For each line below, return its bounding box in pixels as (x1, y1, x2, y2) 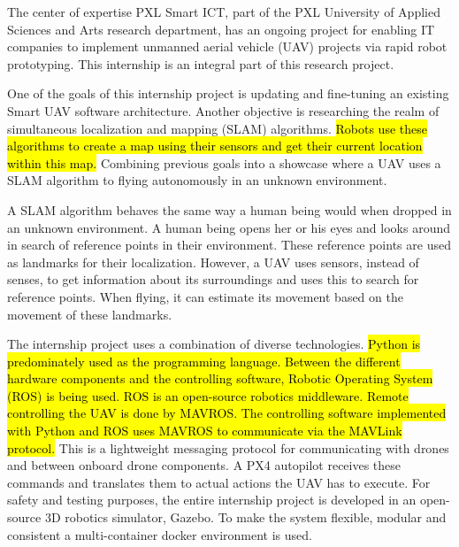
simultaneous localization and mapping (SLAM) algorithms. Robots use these (7, 119, 427, 137)
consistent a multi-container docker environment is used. (7, 525, 312, 543)
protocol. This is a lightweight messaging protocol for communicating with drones (7, 438, 449, 457)
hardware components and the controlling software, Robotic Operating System (7, 369, 433, 388)
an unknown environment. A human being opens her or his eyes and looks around (7, 218, 451, 236)
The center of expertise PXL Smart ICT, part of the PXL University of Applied (7, 3, 440, 20)
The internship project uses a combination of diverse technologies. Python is (7, 335, 421, 353)
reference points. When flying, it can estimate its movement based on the (7, 287, 403, 305)
